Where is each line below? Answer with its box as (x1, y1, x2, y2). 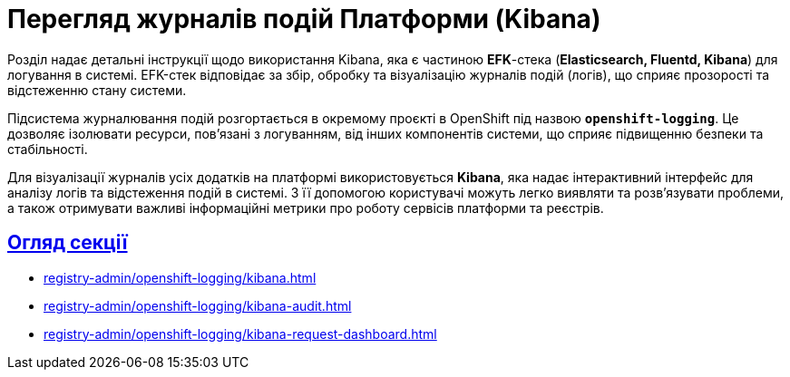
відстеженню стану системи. (7, 82, 187, 98)
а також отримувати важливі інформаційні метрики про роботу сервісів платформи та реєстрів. (7, 199, 604, 216)
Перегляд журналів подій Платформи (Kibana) (7, 4, 601, 34)
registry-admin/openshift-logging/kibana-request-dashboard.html (44, 325, 437, 342)
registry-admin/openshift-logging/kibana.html (44, 269, 317, 285)
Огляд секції (7, 231, 128, 255)
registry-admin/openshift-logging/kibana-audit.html (44, 297, 352, 314)
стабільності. (7, 140, 88, 157)
